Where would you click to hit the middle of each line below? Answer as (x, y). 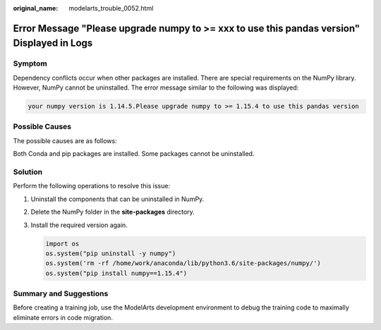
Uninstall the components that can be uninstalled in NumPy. (117, 199)
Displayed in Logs (53, 43)
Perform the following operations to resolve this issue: (92, 186)
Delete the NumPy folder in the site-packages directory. (113, 212)
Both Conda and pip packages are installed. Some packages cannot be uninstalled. (134, 154)
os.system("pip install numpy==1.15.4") (116, 273)
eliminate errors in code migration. (63, 317)
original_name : (36, 8)
